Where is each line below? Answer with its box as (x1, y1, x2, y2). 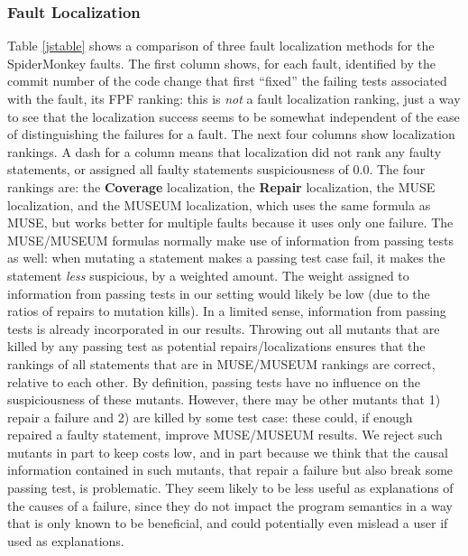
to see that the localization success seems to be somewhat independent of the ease (7, 107, 460, 125)
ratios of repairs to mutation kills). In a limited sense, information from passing (7, 301, 446, 320)
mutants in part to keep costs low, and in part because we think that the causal (7, 442, 448, 461)
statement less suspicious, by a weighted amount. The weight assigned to (7, 265, 409, 284)
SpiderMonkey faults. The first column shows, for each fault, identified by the (7, 53, 436, 72)
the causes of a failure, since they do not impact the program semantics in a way (7, 496, 453, 514)
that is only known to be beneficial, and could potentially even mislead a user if (7, 514, 448, 533)
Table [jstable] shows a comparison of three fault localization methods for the (7, 36, 435, 55)
